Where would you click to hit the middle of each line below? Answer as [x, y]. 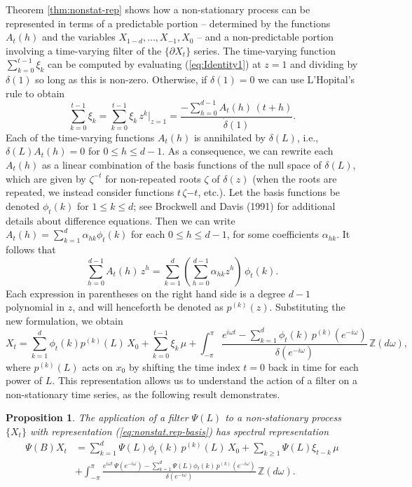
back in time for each [313, 366]
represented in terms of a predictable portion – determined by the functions [168, 23]
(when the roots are [295, 178]
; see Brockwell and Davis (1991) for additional [234, 205]
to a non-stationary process [283, 417]
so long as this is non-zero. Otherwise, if [121, 79]
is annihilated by [229, 137]
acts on [97, 366]
